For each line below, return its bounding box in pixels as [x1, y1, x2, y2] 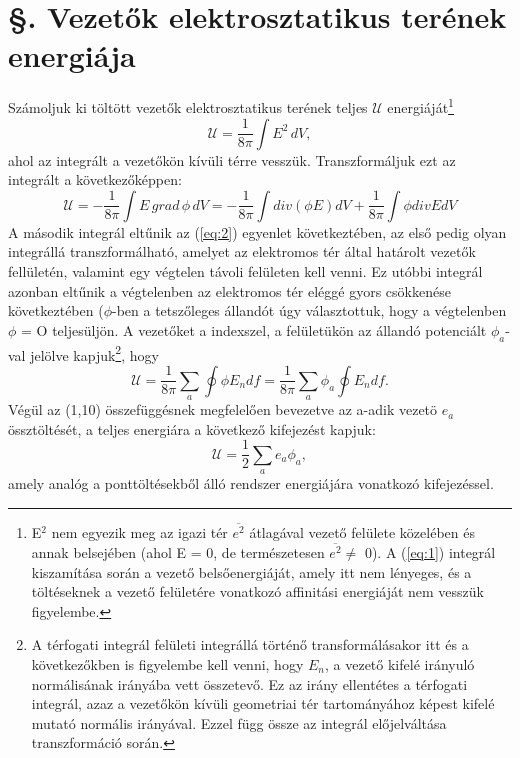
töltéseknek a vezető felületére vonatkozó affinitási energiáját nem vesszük [31, 581, 485, 602]
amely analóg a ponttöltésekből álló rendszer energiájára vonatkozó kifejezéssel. [8, 473, 494, 494]
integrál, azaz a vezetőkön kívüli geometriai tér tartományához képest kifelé [31, 693, 495, 714]
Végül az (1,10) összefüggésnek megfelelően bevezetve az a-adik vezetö [8, 399, 438, 420]
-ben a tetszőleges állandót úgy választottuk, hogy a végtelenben [112, 300, 507, 321]
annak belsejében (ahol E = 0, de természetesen [31, 541, 325, 562]
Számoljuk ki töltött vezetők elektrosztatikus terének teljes [8, 96, 368, 117]
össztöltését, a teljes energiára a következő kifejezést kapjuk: [8, 418, 376, 439]
